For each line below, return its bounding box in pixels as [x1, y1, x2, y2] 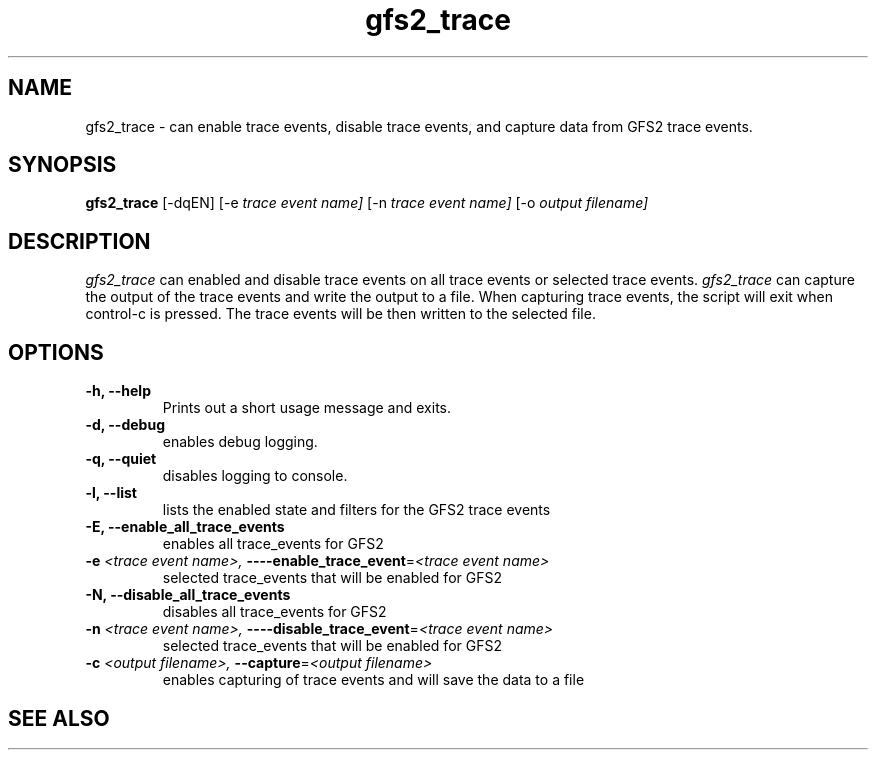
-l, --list [85, 484, 137, 502]
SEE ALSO [8, 705, 110, 731]
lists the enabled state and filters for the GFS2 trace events [162, 501, 551, 519]
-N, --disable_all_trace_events [85, 586, 291, 604]
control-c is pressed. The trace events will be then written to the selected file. [85, 305, 596, 323]
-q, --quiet [85, 450, 157, 468]
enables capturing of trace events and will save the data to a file [162, 671, 585, 689]
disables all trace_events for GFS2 [162, 603, 387, 621]
